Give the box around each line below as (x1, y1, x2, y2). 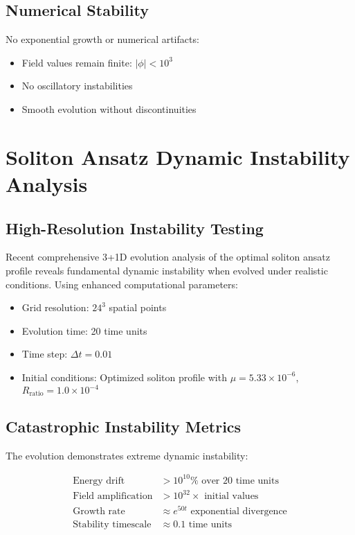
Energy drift (73, 475, 125, 486)
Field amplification (73, 491, 153, 502)
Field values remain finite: (21, 55, 132, 69)
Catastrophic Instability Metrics (6, 415, 242, 437)
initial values (204, 491, 259, 502)
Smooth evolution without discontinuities (21, 101, 197, 116)
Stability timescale (73, 520, 152, 530)
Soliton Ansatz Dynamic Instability (6, 142, 350, 170)
